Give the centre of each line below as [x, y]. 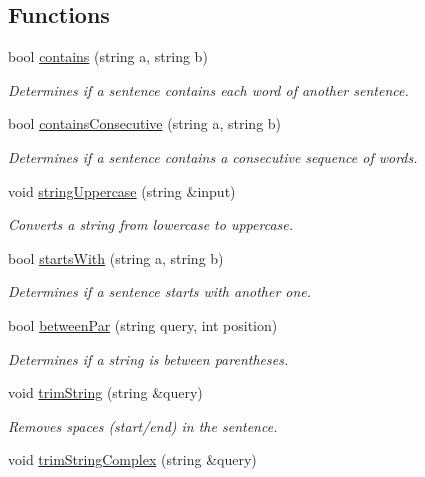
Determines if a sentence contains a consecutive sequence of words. [213, 156]
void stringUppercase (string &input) [122, 190]
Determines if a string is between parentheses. [148, 358]
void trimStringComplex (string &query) [132, 459]
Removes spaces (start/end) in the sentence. [143, 425]
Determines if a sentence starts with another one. [160, 291]
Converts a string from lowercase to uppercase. [151, 224]
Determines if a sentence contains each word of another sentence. [208, 89]
